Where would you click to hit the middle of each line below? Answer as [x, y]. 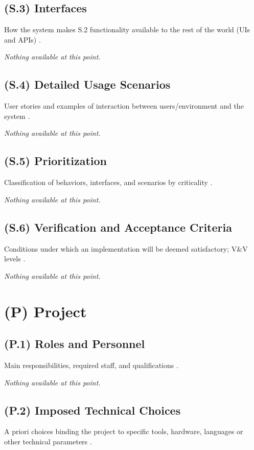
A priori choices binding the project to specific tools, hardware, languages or [124, 431]
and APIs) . [22, 39]
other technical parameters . [48, 441]
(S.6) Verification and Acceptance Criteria [118, 227]
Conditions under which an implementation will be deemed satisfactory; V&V [126, 248]
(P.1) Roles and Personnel [75, 344]
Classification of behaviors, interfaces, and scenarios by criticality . [108, 182]
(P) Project [45, 311]
